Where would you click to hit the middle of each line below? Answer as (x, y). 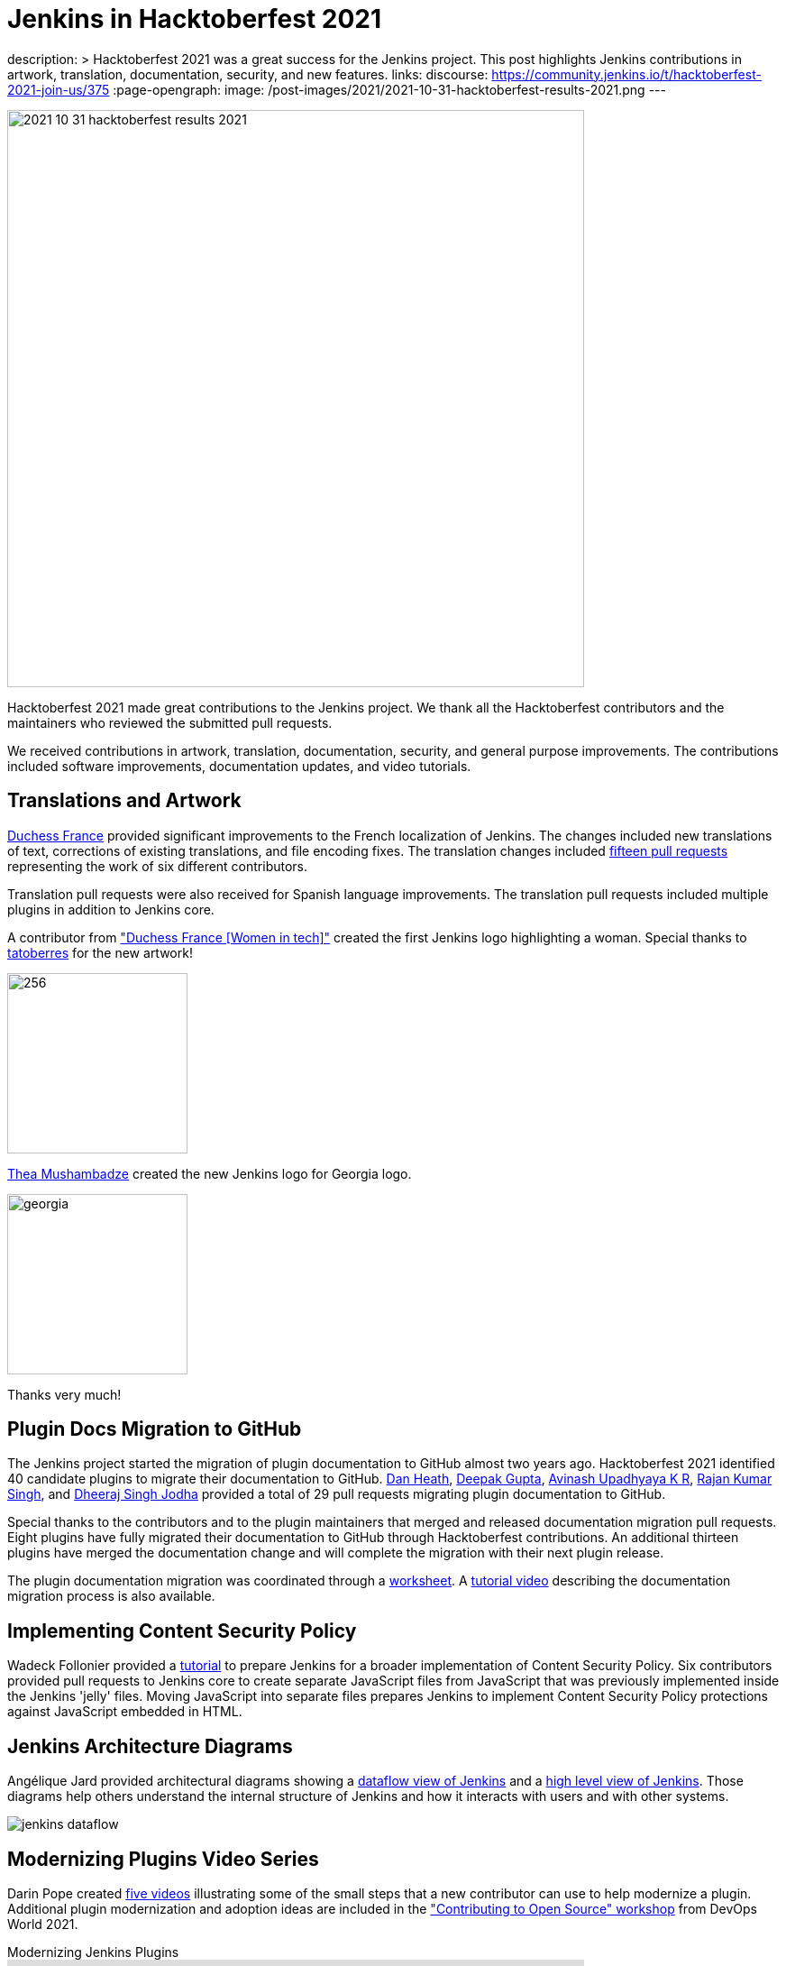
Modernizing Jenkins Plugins (93, 1952)
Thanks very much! (64, 1394)
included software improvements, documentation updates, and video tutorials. (239, 766)
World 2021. (43, 1924)
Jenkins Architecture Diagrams (150, 1746)
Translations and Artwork (124, 801)
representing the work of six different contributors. (158, 866)
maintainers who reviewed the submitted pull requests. (170, 722)
